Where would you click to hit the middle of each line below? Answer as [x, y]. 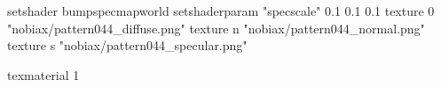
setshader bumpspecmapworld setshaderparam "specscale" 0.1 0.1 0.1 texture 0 [221, 11]
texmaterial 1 [43, 74]
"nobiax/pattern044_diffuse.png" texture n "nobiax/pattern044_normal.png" [216, 28]
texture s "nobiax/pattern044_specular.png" [127, 45]
